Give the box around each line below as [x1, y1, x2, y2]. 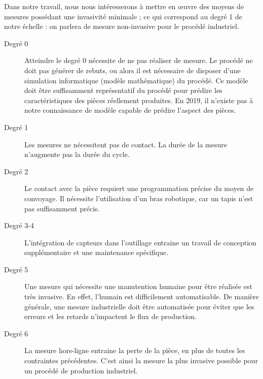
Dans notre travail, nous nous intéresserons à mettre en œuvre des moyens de [4, 1, 244, 11]
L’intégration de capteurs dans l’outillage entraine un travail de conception [24, 237, 256, 247]
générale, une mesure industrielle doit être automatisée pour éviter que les [24, 301, 254, 311]
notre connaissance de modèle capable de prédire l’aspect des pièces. [24, 105, 236, 115]
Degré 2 [4, 166, 28, 176]
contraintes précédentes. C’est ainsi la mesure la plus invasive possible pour [24, 355, 258, 366]
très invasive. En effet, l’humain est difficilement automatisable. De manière [24, 291, 259, 302]
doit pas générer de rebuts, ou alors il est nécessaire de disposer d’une [24, 65, 241, 75]
